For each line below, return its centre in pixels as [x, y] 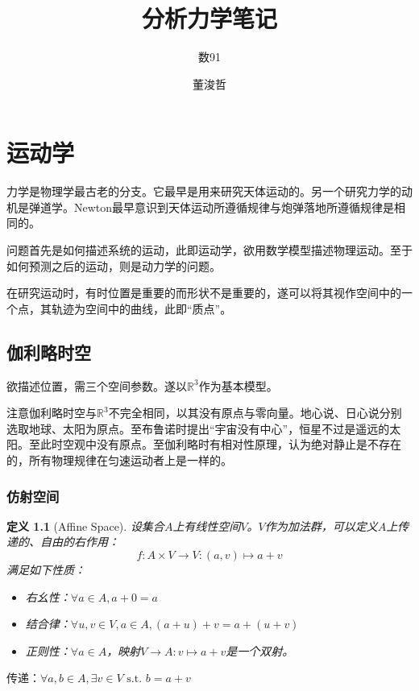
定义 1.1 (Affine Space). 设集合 [85, 525]
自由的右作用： [79, 542]
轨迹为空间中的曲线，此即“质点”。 [141, 308]
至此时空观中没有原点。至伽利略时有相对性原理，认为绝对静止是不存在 [215, 444]
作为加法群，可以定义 [321, 525]
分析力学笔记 [209, 18]
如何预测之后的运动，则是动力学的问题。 [114, 265]
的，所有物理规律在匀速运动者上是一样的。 [119, 459]
